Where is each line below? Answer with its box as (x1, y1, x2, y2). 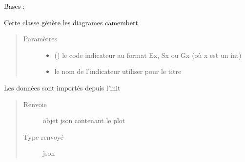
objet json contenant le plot (42, 115, 125, 126)
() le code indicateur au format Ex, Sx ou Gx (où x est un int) (54, 50, 242, 60)
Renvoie (23, 99, 47, 109)
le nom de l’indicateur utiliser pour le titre (54, 66, 182, 76)
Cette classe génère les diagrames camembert (4, 17, 138, 27)
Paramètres (23, 34, 57, 44)
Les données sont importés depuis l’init (4, 82, 121, 92)
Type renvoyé (23, 131, 63, 142)
